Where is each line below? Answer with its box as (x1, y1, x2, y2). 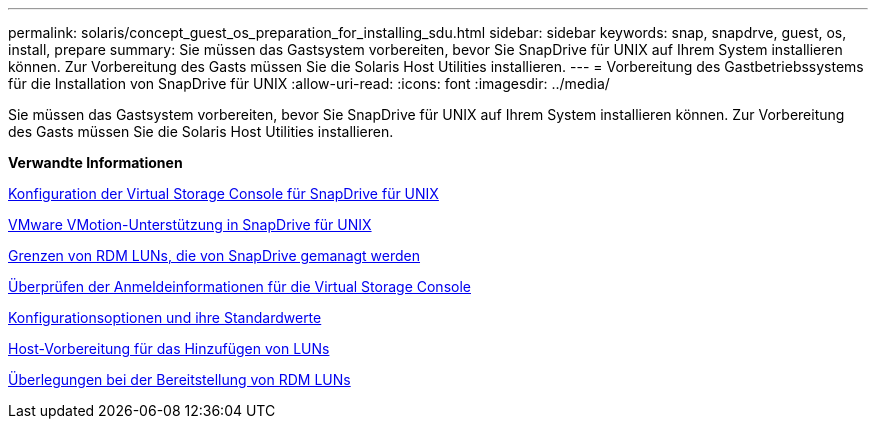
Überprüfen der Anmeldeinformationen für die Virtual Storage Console (8, 278, 471, 295)
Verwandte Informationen (8, 154, 183, 171)
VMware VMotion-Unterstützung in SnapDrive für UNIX (8, 216, 372, 233)
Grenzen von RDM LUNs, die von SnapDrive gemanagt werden (8, 247, 421, 264)
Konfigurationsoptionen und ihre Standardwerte (8, 309, 322, 326)
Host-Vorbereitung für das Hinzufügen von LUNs (8, 340, 330, 357)
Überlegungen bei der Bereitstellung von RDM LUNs (8, 371, 351, 388)
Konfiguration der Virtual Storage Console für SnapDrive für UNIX (8, 185, 439, 202)
